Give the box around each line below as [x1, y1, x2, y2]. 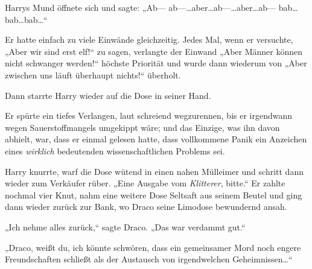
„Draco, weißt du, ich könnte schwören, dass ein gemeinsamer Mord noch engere [5, 241, 301, 253]
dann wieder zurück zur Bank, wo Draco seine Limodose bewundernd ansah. [5, 200, 287, 213]
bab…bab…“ [5, 13, 48, 25]
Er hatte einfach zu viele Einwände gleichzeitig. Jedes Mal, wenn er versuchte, [5, 33, 293, 46]
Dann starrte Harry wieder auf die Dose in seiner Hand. [5, 89, 211, 101]
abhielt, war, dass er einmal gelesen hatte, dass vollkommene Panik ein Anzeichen [5, 133, 307, 145]
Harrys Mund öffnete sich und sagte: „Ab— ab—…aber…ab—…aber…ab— [5, 1, 276, 13]
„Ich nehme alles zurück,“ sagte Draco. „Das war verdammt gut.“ [5, 220, 246, 233]
